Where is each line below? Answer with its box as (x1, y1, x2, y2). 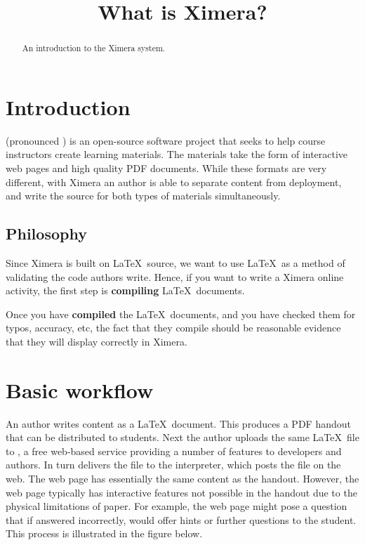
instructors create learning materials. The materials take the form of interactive (6, 147, 348, 162)
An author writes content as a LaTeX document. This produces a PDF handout (6, 416, 351, 431)
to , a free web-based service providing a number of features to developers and (6, 443, 342, 458)
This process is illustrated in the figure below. (6, 526, 203, 541)
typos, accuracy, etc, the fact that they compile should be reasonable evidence (6, 320, 341, 335)
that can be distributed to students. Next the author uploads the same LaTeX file (6, 430, 359, 445)
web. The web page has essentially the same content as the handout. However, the (6, 471, 359, 485)
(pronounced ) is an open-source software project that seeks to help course (6, 133, 326, 147)
